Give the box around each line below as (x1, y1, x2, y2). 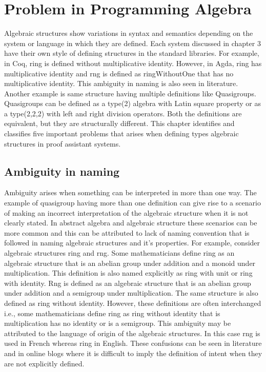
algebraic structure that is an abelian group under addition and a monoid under (4, 257, 256, 268)
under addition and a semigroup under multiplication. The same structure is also (4, 287, 258, 298)
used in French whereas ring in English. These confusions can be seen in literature (4, 338, 262, 348)
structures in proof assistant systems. (4, 138, 121, 149)
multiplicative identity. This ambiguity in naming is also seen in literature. (4, 78, 238, 89)
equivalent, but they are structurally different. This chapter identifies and (4, 118, 235, 129)
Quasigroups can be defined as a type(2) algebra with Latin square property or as (4, 98, 261, 109)
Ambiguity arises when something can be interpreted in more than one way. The (4, 187, 257, 198)
